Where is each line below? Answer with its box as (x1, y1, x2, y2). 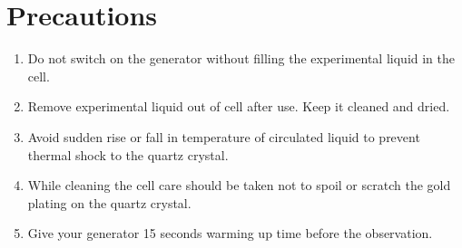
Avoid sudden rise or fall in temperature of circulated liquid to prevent (27, 127, 420, 146)
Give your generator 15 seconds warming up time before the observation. (27, 224, 433, 243)
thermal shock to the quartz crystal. (27, 145, 229, 164)
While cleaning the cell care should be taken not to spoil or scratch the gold (27, 176, 451, 195)
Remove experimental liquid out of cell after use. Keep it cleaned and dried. (27, 97, 450, 116)
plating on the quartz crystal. (27, 193, 192, 212)
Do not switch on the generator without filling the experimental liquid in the (27, 49, 455, 68)
